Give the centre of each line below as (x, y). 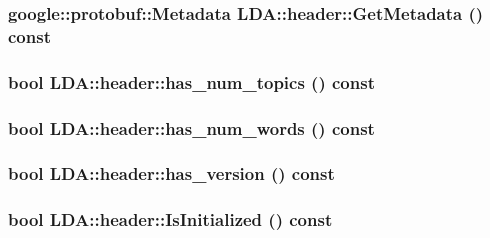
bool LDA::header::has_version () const (171, 173)
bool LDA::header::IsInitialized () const (170, 219)
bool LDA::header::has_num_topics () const (191, 81)
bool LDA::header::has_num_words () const (191, 127)
